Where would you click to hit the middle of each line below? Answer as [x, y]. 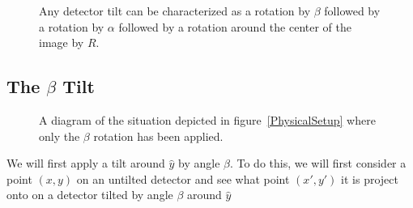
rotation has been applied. [158, 136]
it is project [370, 178]
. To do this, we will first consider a [318, 163]
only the [60, 136]
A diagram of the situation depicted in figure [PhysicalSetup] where [207, 119]
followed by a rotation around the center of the [235, 26]
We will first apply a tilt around [86, 163]
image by [62, 42]
